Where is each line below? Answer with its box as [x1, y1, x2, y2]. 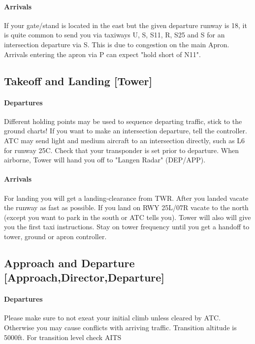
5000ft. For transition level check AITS [4, 332, 122, 342]
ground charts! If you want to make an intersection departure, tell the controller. [4, 125, 247, 136]
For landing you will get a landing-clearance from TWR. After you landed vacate [4, 192, 249, 203]
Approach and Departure [4, 255, 135, 270]
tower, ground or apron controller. [4, 231, 107, 241]
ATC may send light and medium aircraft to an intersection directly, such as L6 [4, 135, 245, 145]
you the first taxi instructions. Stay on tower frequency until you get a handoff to [4, 221, 250, 232]
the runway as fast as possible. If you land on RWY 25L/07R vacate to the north [4, 202, 249, 213]
